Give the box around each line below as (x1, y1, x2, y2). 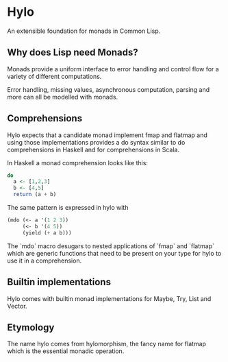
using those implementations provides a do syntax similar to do (7, 138, 186, 146)
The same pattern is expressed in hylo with (7, 204, 129, 212)
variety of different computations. (7, 72, 102, 80)
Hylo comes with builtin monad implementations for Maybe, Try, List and (7, 294, 212, 302)
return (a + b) (13, 191, 57, 198)
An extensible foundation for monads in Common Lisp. (7, 27, 161, 35)
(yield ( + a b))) (22, 229, 72, 237)
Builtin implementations (7, 276, 112, 288)
